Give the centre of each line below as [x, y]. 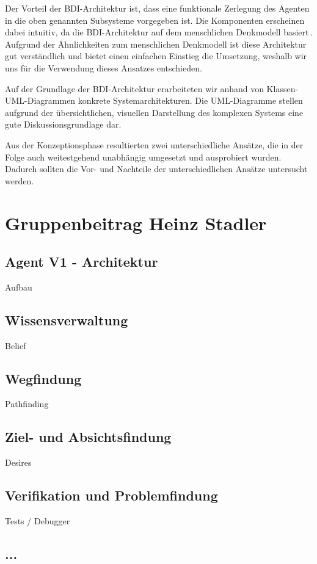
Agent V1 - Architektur [82, 262]
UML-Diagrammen [40, 100]
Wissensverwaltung [67, 320]
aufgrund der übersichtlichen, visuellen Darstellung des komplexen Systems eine [154, 112]
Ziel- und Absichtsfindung [88, 437]
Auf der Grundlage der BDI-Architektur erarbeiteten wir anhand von [134, 88]
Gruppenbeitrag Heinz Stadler [136, 222]
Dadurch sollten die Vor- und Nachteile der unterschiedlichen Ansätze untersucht [156, 169]
